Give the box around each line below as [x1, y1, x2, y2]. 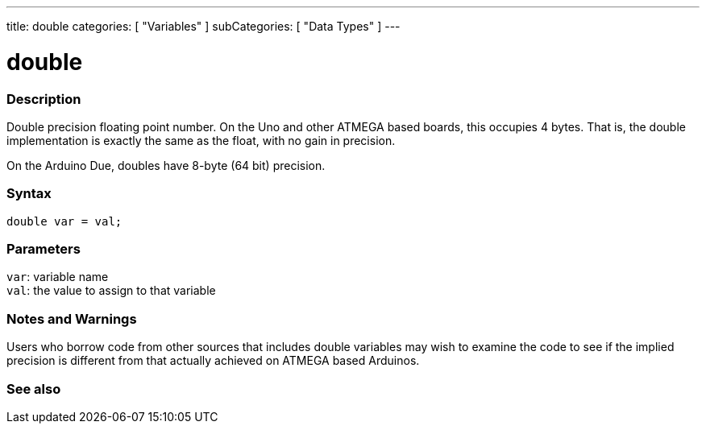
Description [6, 90, 81, 107]
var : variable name [6, 270, 109, 284]
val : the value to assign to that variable [6, 283, 216, 298]
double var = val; [6, 214, 123, 228]
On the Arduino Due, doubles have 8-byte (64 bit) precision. [6, 158, 326, 172]
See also [6, 380, 61, 397]
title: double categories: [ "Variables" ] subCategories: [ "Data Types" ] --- [6, 19, 401, 33]
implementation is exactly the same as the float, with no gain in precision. [6, 133, 396, 147]
